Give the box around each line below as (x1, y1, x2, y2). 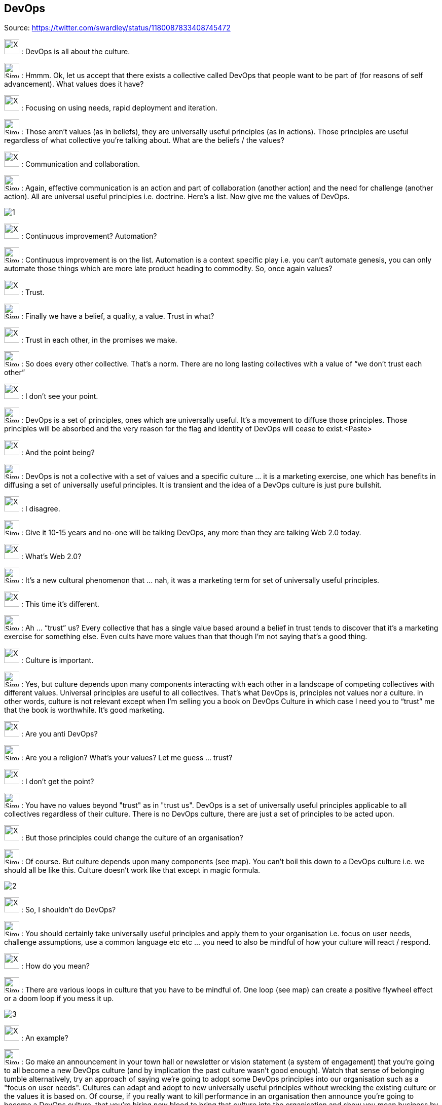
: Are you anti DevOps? (21, 729, 98, 739)
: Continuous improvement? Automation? (21, 232, 157, 241)
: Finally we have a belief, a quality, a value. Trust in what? (21, 312, 214, 321)
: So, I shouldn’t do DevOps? (21, 905, 116, 914)
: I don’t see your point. (21, 392, 98, 401)
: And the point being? (21, 448, 95, 457)
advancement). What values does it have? (4, 80, 144, 89)
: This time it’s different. (21, 600, 99, 609)
